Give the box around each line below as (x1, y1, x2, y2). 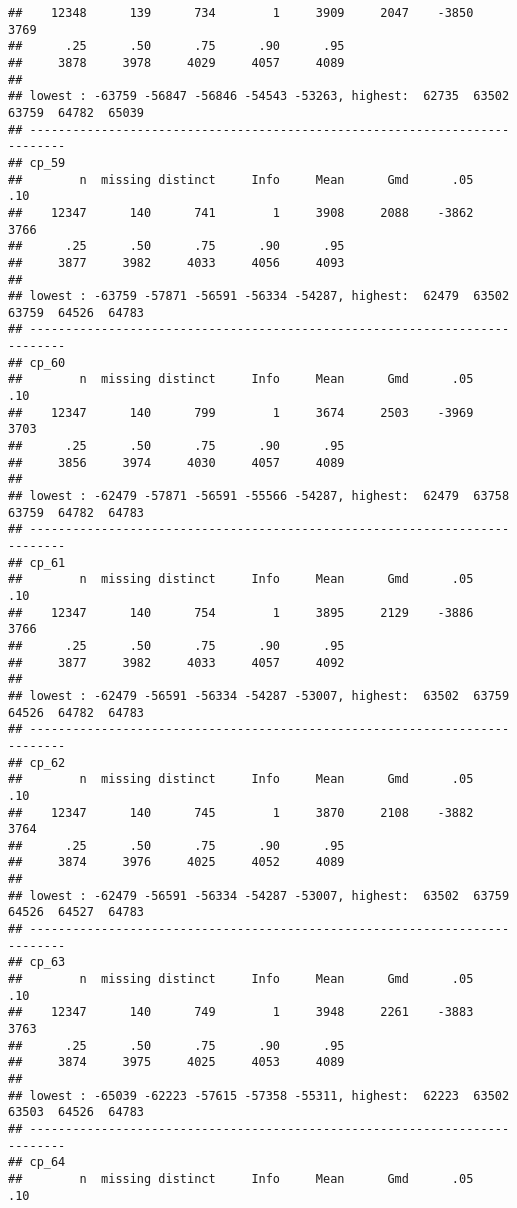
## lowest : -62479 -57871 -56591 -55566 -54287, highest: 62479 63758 (8, 489, 510, 504)
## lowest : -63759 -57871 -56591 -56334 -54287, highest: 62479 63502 (8, 289, 510, 304)
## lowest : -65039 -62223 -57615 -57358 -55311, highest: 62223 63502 (8, 1088, 510, 1103)
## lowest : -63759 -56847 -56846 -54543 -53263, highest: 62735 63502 (8, 89, 510, 104)
